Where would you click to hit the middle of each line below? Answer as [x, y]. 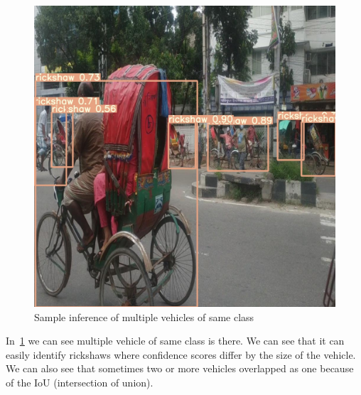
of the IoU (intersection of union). [80, 382]
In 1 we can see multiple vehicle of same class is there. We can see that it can [175, 341]
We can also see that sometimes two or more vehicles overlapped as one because [180, 368]
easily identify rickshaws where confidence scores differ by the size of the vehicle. [181, 354]
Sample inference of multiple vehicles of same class [144, 316]
